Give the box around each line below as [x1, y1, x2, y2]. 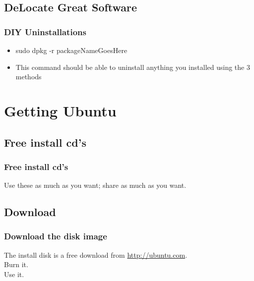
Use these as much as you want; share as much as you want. [4, 180, 187, 190]
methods [15, 71, 42, 82]
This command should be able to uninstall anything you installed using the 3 [15, 61, 250, 72]
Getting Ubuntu [4, 100, 117, 120]
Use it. [4, 269, 24, 279]
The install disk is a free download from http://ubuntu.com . [4, 249, 188, 260]
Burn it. [4, 259, 28, 270]
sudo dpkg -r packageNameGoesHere [15, 45, 127, 55]
